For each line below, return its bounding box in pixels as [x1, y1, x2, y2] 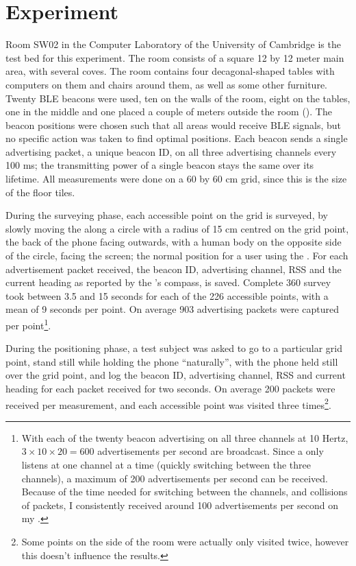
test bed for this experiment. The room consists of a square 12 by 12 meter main [5, 50, 344, 64]
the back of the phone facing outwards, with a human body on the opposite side [5, 235, 342, 249]
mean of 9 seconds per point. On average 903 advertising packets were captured [5, 302, 339, 316]
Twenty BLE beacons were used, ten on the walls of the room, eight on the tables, [5, 91, 351, 105]
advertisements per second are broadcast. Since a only [97, 444, 324, 458]
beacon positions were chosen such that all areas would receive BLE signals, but [5, 117, 342, 132]
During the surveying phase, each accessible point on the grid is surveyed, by [5, 208, 328, 222]
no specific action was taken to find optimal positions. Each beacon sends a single [5, 131, 348, 145]
